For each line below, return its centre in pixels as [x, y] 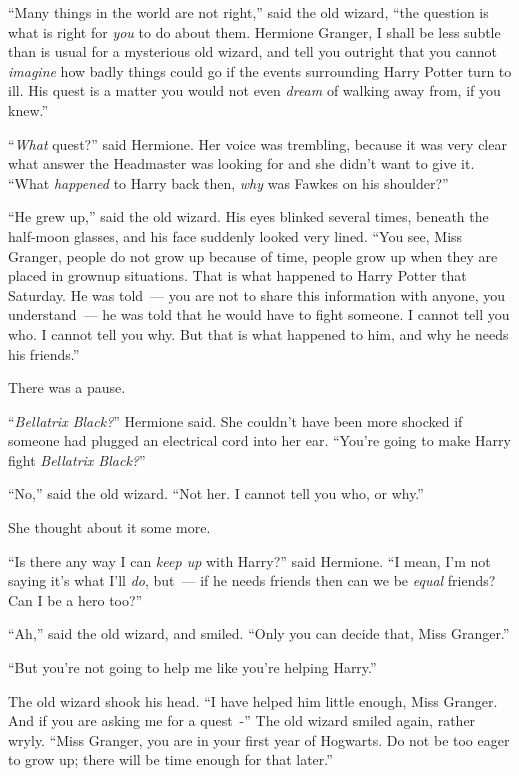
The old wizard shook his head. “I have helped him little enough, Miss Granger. [253, 700]
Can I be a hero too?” [75, 599]
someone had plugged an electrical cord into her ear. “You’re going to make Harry [259, 440]
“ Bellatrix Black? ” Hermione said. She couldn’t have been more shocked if [235, 420]
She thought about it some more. [109, 527]
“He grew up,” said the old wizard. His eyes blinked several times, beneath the [248, 216]
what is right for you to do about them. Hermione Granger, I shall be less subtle [254, 31]
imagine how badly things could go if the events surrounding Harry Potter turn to [260, 70]
